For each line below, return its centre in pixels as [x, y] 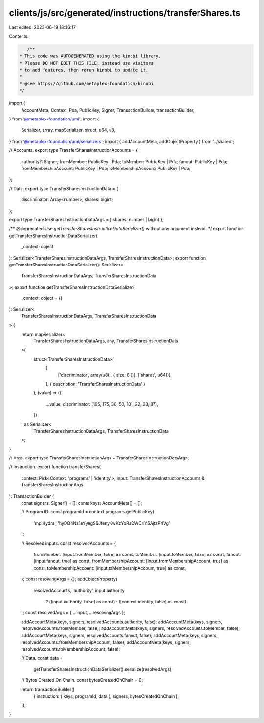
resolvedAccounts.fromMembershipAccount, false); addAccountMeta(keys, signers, [106, 642]
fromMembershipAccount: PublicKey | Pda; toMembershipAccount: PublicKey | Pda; [106, 168]
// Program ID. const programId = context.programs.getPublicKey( [88, 512]
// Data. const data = [42, 658]
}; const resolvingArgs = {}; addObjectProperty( [69, 579]
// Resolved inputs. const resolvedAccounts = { [69, 543]
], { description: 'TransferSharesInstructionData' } [95, 384]
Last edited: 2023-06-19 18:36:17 [42, 27]
